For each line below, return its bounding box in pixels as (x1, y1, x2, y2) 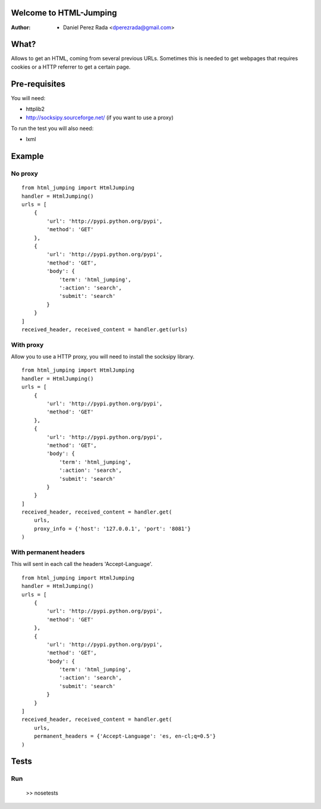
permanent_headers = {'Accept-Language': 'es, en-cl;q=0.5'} (33, 733, 216, 740)
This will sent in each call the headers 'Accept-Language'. (11, 561, 153, 568)
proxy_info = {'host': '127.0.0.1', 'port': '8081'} (33, 525, 191, 532)
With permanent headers (11, 548, 86, 556)
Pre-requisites (11, 79, 65, 89)
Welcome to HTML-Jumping (11, 8, 117, 18)
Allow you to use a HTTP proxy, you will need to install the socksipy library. (11, 353, 194, 360)
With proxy (11, 340, 44, 349)
